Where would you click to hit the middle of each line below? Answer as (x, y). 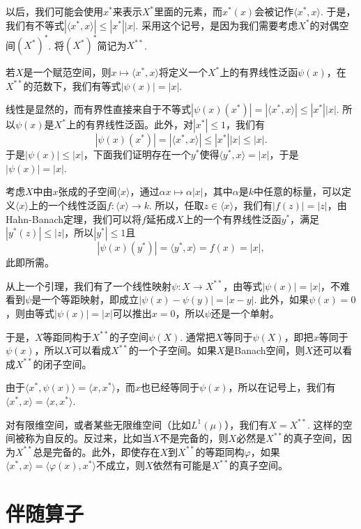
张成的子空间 (87, 191)
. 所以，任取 (176, 205)
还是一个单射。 (245, 313)
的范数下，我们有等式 (72, 85)
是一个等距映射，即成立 (85, 299)
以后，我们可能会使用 (54, 11)
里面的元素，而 (188, 11)
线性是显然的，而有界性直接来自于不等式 (98, 109)
